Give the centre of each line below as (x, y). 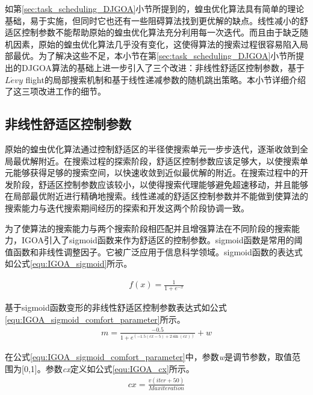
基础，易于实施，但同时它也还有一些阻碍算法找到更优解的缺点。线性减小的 (152, 20)
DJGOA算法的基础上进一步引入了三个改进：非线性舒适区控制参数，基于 (163, 67)
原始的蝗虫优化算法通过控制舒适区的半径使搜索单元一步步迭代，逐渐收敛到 (152, 148)
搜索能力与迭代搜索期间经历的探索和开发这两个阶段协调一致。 (127, 207)
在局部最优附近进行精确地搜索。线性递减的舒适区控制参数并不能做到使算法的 (156, 196)
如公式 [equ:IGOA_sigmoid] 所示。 (69, 263)
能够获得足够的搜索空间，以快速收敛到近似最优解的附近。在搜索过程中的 (156, 173)
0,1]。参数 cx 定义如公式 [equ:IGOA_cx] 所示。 (109, 368)
